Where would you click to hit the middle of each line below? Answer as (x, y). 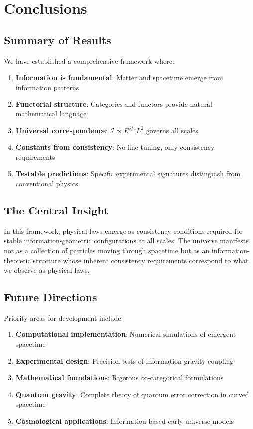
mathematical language (51, 113)
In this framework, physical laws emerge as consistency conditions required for (124, 231)
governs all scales (172, 130)
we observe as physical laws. (47, 270)
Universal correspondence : (62, 130)
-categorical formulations (186, 377)
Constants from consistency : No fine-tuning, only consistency (115, 147)
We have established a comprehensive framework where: (89, 60)
